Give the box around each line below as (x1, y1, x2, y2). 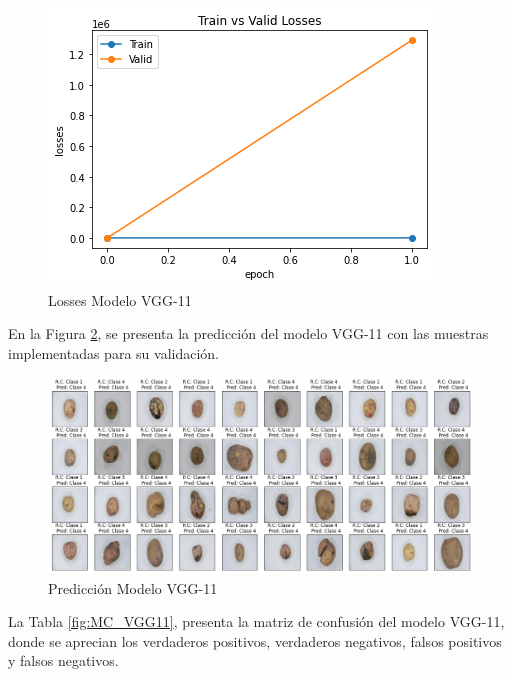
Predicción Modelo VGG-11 (48, 577, 218, 598)
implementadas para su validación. (8, 342, 219, 363)
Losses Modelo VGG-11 (48, 289, 192, 310)
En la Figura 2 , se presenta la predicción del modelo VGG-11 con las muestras (8, 323, 489, 344)
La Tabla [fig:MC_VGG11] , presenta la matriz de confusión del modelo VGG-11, (8, 611, 505, 632)
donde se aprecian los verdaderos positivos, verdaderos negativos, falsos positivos (8, 630, 502, 651)
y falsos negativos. (8, 650, 119, 671)
